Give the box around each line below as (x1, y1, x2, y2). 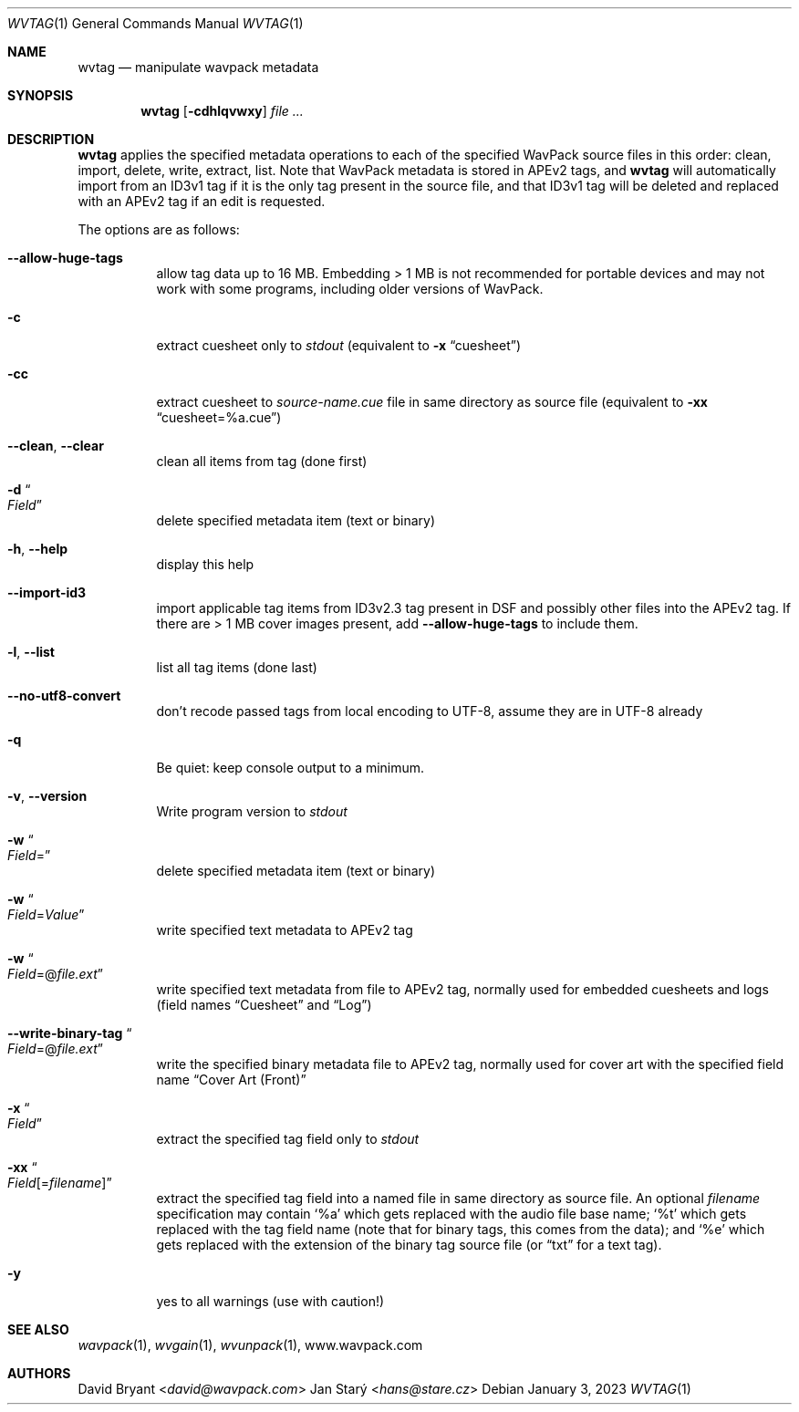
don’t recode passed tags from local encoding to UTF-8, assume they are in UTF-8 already (156, 703, 703, 719)
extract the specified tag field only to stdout (156, 1131, 420, 1147)
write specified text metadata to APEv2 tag (156, 922, 413, 938)
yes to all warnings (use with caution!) (156, 1293, 385, 1309)
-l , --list (7, 644, 55, 659)
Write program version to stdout (156, 804, 348, 819)
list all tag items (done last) (156, 659, 317, 675)
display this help (156, 556, 254, 572)
